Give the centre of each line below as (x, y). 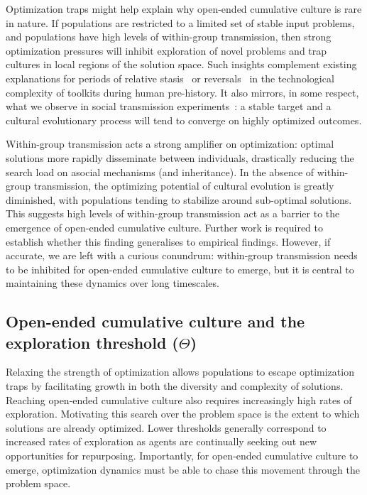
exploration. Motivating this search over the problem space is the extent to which (183, 414)
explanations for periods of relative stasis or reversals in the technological (170, 78)
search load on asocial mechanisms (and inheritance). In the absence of (160, 172)
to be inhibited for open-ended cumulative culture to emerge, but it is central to (180, 269)
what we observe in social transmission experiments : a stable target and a (169, 106)
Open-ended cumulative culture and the (155, 321)
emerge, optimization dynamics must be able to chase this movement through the (183, 469)
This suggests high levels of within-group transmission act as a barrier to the (173, 213)
